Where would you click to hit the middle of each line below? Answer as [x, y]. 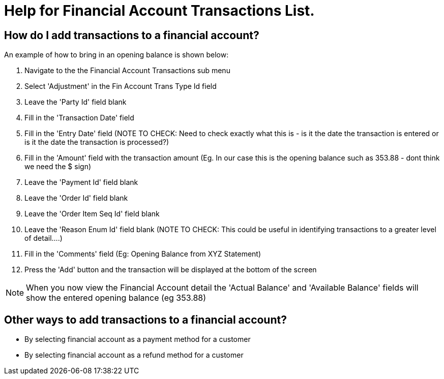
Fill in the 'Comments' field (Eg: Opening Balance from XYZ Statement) [143, 254]
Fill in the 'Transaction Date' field [79, 118]
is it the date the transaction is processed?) [97, 142]
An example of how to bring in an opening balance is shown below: [116, 55]
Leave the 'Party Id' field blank [76, 102]
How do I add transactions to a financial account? [132, 35]
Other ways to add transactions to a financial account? [145, 320]
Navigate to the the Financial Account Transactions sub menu [127, 71]
